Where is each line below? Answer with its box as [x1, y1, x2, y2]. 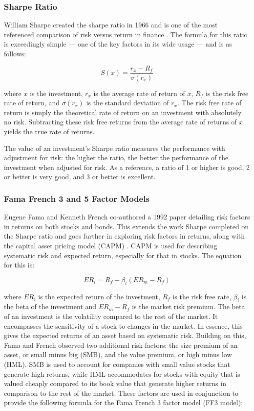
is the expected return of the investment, [38, 291, 160, 301]
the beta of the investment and [4, 301, 97, 312]
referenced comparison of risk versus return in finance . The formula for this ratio [4, 29, 248, 39]
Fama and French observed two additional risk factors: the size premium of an [4, 339, 238, 350]
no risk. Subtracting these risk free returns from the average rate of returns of [4, 117, 237, 127]
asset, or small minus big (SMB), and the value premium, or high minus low [4, 349, 232, 360]
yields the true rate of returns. [4, 126, 95, 137]
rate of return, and [4, 97, 60, 108]
